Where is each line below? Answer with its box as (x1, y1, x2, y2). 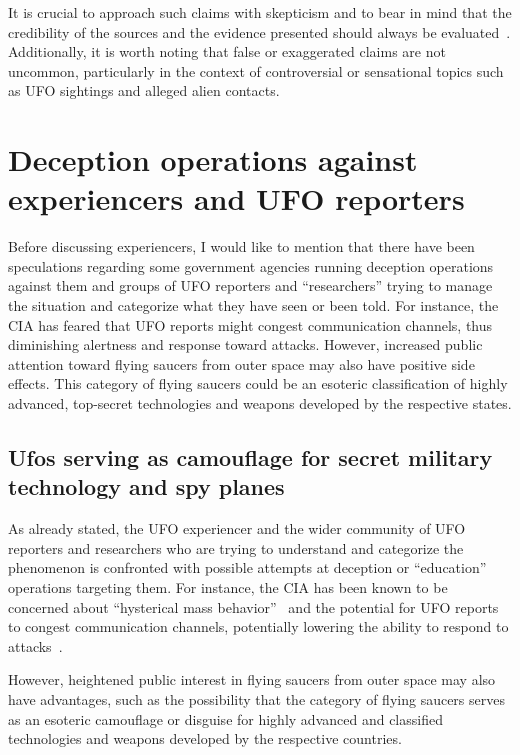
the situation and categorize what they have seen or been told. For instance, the (8, 295, 499, 316)
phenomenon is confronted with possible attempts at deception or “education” (8, 557, 487, 578)
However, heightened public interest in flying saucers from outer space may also (8, 669, 496, 690)
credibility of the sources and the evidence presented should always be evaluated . (8, 21, 511, 42)
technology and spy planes (8, 471, 285, 502)
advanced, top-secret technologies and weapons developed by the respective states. (8, 393, 512, 414)
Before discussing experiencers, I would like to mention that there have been (8, 236, 475, 257)
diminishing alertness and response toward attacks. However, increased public (8, 334, 483, 355)
